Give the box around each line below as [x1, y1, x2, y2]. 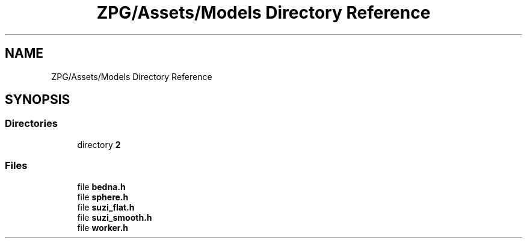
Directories [5, 117, 58, 130]
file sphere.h [77, 191, 129, 202]
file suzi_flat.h [77, 201, 135, 212]
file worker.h [77, 222, 129, 233]
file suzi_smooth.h [77, 212, 152, 223]
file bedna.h [77, 181, 126, 192]
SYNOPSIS [5, 92, 70, 108]
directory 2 [77, 139, 121, 150]
